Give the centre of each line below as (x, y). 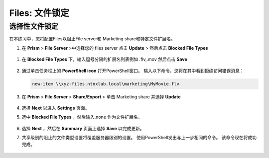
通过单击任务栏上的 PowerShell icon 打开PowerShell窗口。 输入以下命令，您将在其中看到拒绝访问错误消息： (133, 71)
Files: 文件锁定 (39, 13)
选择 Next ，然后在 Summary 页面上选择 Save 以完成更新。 (83, 128)
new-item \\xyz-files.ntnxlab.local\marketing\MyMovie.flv (106, 84)
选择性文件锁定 (34, 26)
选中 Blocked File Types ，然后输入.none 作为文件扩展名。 (82, 117)
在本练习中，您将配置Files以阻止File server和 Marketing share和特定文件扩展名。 (92, 39)
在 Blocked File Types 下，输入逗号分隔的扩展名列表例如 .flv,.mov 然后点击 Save (105, 59)
